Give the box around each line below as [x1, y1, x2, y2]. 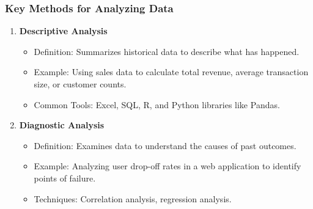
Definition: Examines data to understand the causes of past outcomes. [34, 139, 296, 152]
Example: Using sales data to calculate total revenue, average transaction [34, 65, 309, 78]
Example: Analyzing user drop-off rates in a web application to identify [34, 159, 301, 172]
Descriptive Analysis [19, 24, 108, 37]
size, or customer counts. [34, 78, 127, 90]
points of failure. [34, 171, 96, 184]
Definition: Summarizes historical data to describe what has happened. [34, 45, 300, 57]
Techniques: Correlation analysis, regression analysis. [34, 192, 232, 205]
